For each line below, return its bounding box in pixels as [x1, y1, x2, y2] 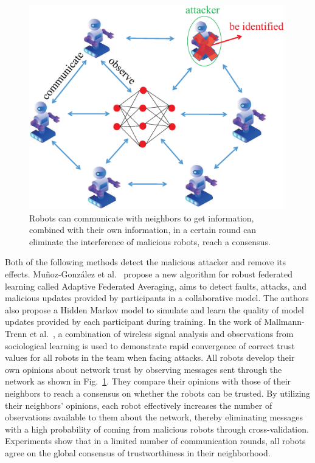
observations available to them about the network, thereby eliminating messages [5, 411, 303, 423]
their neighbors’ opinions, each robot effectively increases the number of [5, 399, 272, 411]
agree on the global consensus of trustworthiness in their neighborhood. [5, 446, 271, 459]
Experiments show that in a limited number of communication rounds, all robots [5, 434, 306, 447]
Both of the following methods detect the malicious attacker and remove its [5, 256, 286, 268]
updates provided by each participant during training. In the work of [5, 315, 261, 328]
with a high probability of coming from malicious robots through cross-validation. [5, 422, 309, 435]
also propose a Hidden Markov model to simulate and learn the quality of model [5, 303, 304, 316]
